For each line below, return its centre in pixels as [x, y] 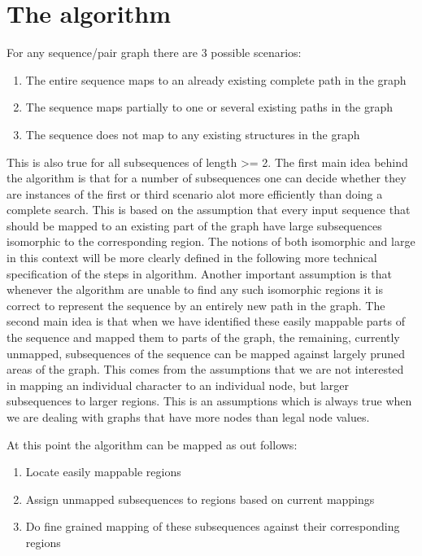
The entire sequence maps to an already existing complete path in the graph [216, 79]
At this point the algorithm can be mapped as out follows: [152, 444]
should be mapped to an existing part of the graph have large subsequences [194, 225]
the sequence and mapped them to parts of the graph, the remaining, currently [203, 337]
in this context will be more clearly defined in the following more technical [192, 258]
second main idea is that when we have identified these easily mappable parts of [206, 321]
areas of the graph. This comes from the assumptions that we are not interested [205, 369]
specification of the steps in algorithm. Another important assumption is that [199, 273]
